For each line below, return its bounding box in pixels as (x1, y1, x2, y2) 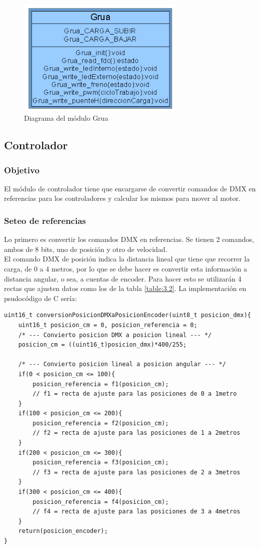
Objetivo (4, 163, 39, 176)
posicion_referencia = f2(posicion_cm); (32, 419, 169, 427)
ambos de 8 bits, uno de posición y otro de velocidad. (4, 243, 167, 254)
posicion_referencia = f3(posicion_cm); (32, 459, 169, 466)
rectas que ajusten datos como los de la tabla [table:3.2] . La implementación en (4, 283, 246, 294)
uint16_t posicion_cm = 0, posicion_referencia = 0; (18, 321, 197, 329)
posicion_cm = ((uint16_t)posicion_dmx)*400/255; (18, 341, 187, 349)
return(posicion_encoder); (18, 527, 108, 535)
